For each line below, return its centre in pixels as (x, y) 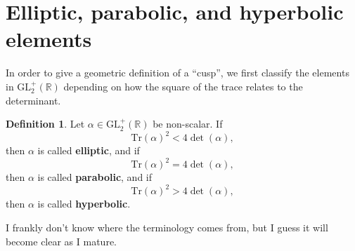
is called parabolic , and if (95, 177)
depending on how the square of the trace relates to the (183, 86)
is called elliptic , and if (89, 150)
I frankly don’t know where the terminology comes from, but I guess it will (167, 227)
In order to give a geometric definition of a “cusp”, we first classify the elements (177, 73)
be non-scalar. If (188, 124)
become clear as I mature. (62, 241)
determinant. (33, 100)
